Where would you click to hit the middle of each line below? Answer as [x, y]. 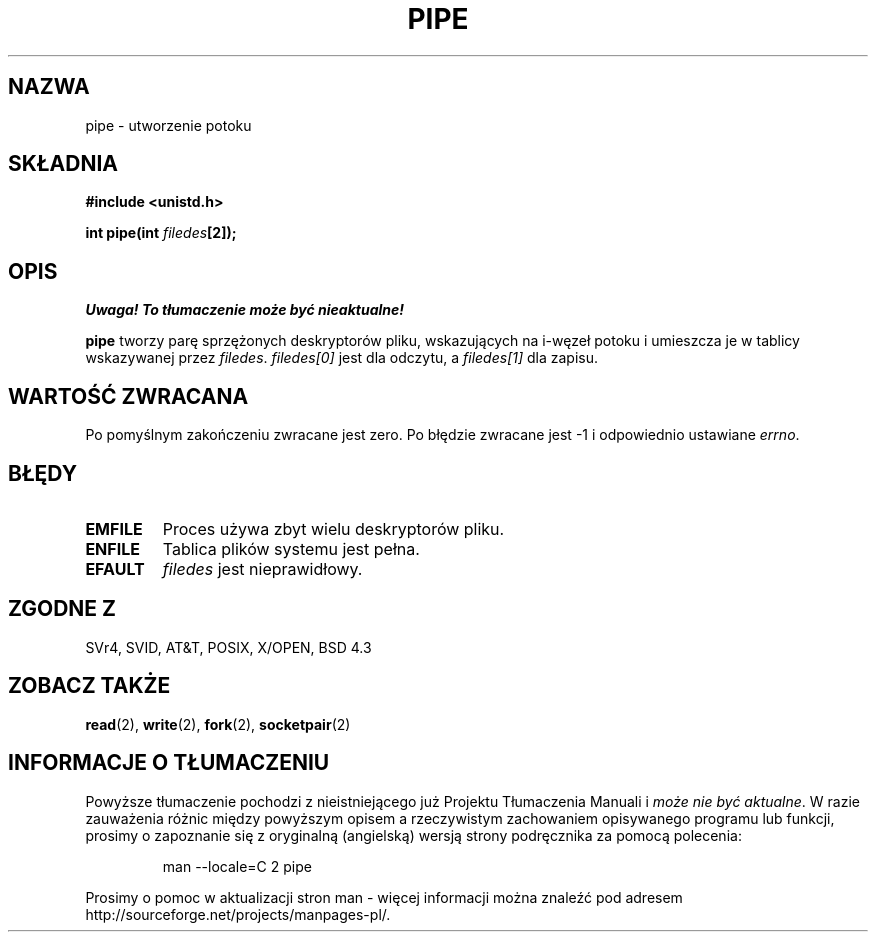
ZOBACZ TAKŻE [89, 686]
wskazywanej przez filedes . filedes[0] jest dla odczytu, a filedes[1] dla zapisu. [342, 358]
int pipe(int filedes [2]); [161, 233]
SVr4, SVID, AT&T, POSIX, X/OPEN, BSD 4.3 [228, 647]
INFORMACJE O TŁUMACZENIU [169, 763]
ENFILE [112, 548]
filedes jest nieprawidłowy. [262, 568]
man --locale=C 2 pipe [237, 866]
